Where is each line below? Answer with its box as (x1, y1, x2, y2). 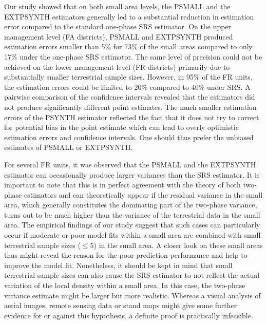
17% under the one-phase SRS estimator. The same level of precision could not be (4, 51, 262, 62)
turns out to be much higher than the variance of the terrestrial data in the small (4, 209, 260, 220)
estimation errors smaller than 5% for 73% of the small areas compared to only (4, 41, 253, 52)
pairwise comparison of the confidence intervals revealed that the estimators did (4, 91, 255, 102)
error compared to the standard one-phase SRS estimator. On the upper (4, 21, 232, 32)
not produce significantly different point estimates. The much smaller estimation (4, 101, 257, 112)
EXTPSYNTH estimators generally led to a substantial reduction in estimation (4, 11, 254, 22)
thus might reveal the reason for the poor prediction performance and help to (4, 250, 247, 260)
